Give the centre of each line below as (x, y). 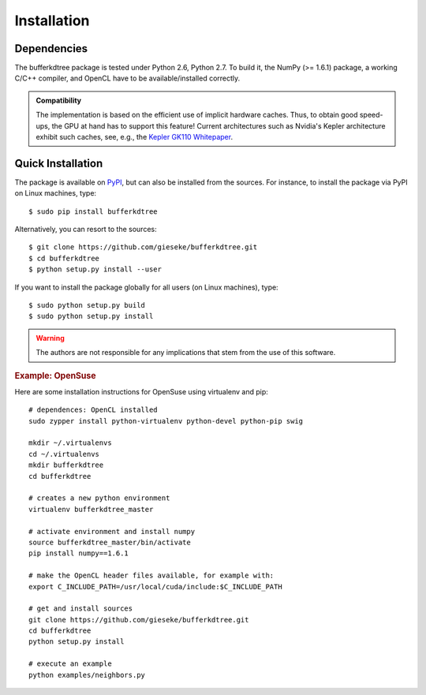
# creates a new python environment (99, 498)
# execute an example (70, 664)
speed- (371, 115)
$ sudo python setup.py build (87, 305)
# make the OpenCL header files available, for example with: (151, 575)
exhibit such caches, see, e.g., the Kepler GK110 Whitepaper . (134, 137)
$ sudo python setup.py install (91, 316)
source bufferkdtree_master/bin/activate (110, 542)
